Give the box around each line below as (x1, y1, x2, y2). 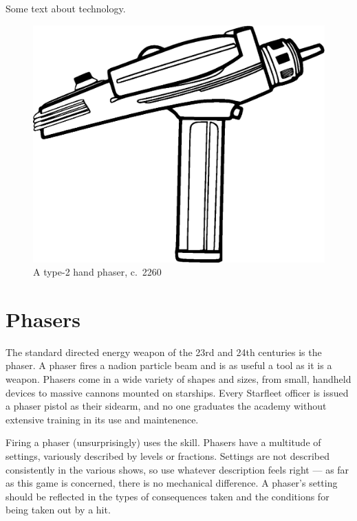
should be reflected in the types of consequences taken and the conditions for (6, 489, 329, 503)
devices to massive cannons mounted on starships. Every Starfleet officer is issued (6, 385, 349, 399)
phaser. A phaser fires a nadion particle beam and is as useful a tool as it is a (6, 358, 332, 373)
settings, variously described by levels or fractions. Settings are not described (6, 448, 330, 463)
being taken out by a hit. (6, 502, 111, 517)
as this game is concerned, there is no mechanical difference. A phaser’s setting (6, 476, 338, 490)
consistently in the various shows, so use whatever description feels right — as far (6, 462, 349, 476)
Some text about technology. (6, 1, 126, 15)
